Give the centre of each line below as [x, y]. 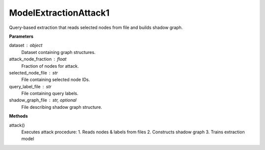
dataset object [26, 45]
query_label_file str [30, 86]
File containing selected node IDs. [56, 80]
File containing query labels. [50, 94]
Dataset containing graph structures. [58, 52]
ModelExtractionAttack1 [59, 13]
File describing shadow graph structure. [62, 107]
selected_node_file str [34, 73]
